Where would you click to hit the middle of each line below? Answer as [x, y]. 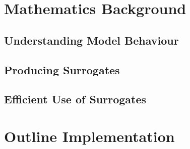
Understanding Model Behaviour [91, 40]
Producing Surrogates [62, 69]
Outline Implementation [89, 136]
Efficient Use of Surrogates [75, 99]
